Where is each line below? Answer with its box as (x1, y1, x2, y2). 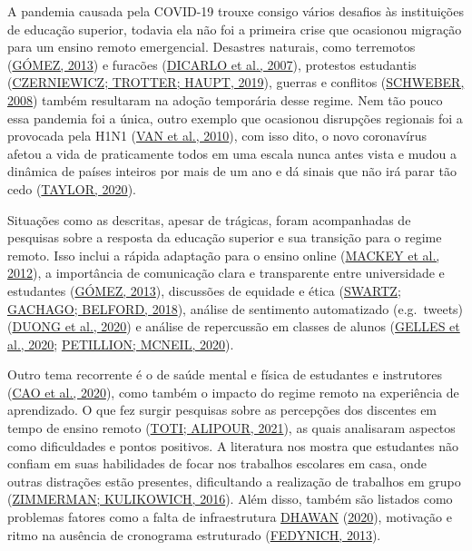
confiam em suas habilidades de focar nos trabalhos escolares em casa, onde (7, 454, 427, 473)
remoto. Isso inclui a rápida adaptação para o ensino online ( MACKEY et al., (7, 245, 440, 264)
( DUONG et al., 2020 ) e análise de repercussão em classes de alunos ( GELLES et (7, 317, 460, 336)
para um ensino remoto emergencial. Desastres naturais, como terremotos (7, 37, 416, 56)
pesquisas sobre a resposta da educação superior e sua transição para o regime (7, 228, 442, 247)
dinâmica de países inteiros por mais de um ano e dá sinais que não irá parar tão (7, 162, 457, 181)
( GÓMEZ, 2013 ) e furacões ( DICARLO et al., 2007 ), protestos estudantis (7, 54, 417, 74)
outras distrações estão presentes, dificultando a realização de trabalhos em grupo (7, 471, 461, 490)
